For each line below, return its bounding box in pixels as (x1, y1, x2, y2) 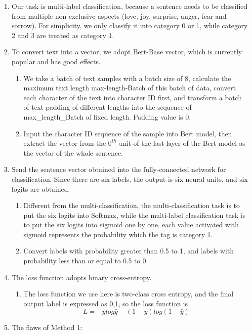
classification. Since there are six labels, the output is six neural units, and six (11, 173, 248, 184)
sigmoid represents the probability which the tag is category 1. (23, 229, 213, 239)
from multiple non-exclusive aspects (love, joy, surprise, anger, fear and (11, 10, 227, 21)
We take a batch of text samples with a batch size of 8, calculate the (23, 73, 231, 83)
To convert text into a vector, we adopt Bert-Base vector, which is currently (11, 46, 242, 57)
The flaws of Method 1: (11, 322, 83, 333)
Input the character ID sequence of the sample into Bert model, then (23, 128, 232, 138)
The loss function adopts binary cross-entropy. (11, 272, 152, 282)
